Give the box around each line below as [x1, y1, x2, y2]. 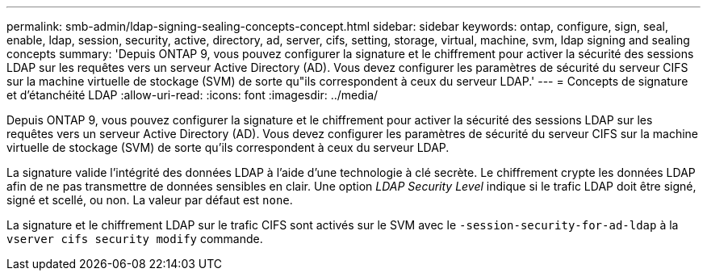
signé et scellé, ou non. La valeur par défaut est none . [6, 193, 293, 207]
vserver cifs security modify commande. [6, 232, 263, 246]
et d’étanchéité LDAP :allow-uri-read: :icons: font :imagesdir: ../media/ [6, 88, 379, 102]
